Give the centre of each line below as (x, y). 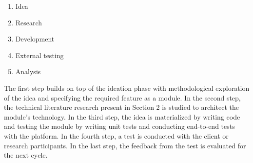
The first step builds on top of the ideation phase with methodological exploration (127, 88)
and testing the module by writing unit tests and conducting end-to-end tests (119, 126)
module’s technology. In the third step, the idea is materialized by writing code (122, 116)
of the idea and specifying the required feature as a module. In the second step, (122, 97)
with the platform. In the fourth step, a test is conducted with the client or (116, 135)
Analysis (28, 71)
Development (35, 39)
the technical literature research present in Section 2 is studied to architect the (121, 107)
